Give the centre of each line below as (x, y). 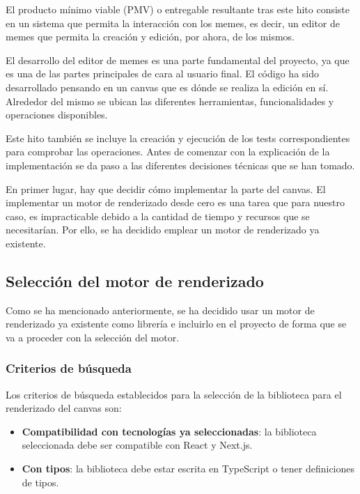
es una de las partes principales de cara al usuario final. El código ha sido (162, 74)
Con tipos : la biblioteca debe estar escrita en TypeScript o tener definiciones (188, 469)
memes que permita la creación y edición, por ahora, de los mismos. (150, 37)
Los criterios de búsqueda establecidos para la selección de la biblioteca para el (174, 394)
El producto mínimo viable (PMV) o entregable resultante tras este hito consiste (178, 9)
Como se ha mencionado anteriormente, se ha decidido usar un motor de (160, 310)
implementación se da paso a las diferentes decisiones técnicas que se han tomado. (180, 165)
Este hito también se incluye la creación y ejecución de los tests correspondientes (178, 138)
